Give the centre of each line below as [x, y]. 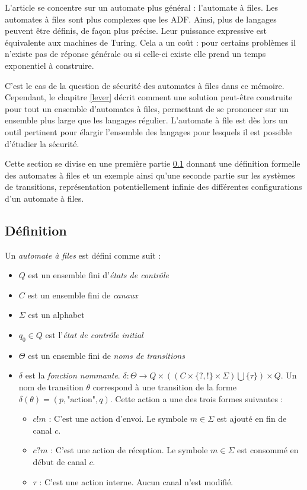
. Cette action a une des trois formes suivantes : [196, 398]
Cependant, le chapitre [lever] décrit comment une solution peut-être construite [149, 97]
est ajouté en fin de [252, 419]
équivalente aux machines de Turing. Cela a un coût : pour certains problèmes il [150, 42]
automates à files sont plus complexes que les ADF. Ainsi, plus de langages [141, 19]
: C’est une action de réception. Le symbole [129, 450]
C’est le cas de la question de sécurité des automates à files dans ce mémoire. [145, 85]
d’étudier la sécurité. [42, 143]
